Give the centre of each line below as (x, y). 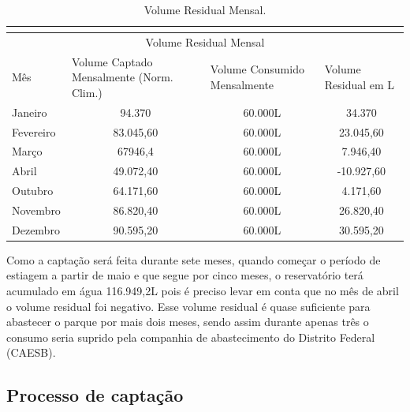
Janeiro (30, 112)
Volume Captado (112, 61)
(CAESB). (31, 352)
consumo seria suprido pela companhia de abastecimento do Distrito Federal (191, 337)
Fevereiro (34, 131)
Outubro (33, 191)
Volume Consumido (257, 69)
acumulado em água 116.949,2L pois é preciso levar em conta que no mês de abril (203, 291)
